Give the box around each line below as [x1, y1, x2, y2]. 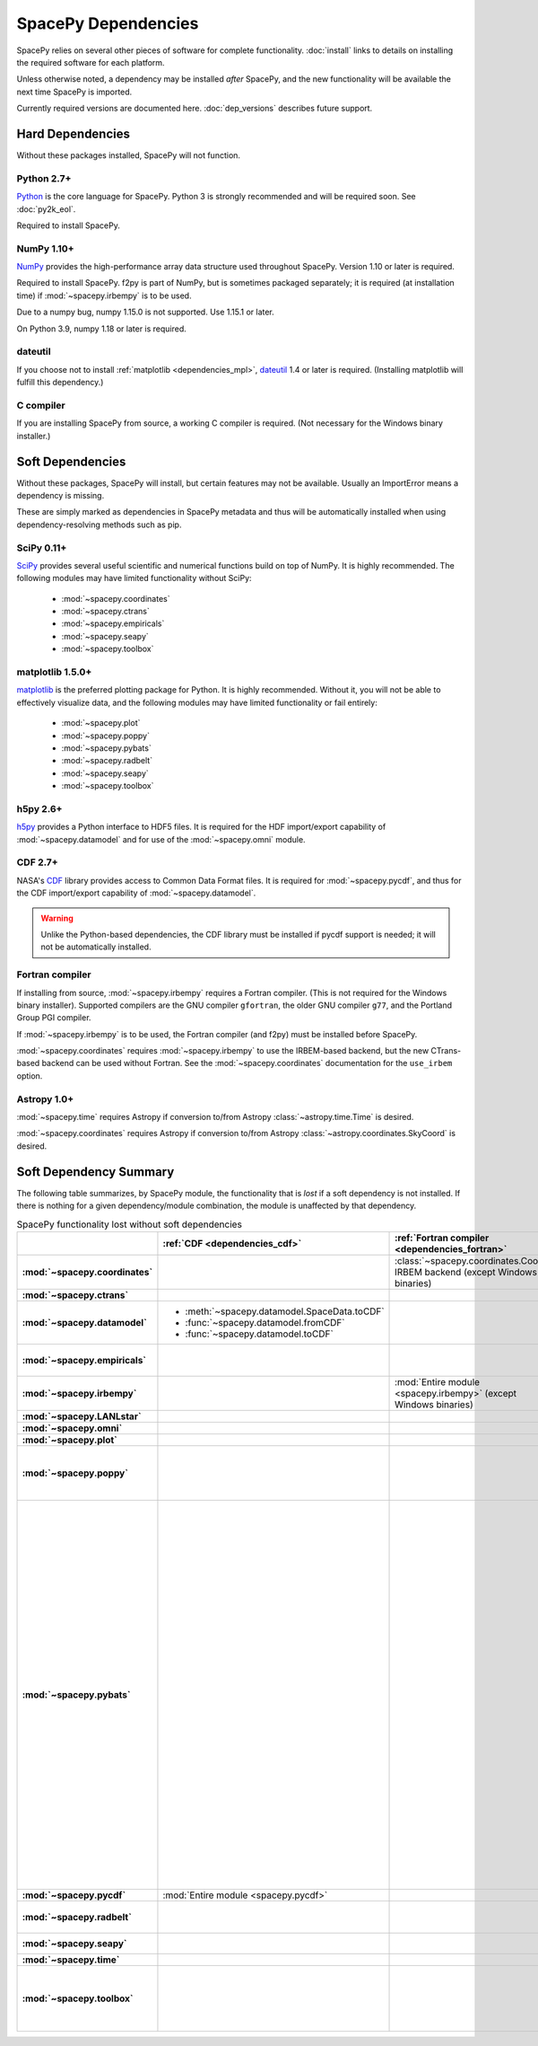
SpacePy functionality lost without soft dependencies [16, 1218, 242, 1230]
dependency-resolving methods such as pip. [16, 519, 182, 530]
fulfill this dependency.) [16, 377, 104, 388]
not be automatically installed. [40, 941, 152, 952]
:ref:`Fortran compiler [395, 1231, 490, 1244]
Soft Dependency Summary [16, 1164, 175, 1179]
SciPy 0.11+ [16, 542, 67, 554]
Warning [40, 913, 74, 923]
